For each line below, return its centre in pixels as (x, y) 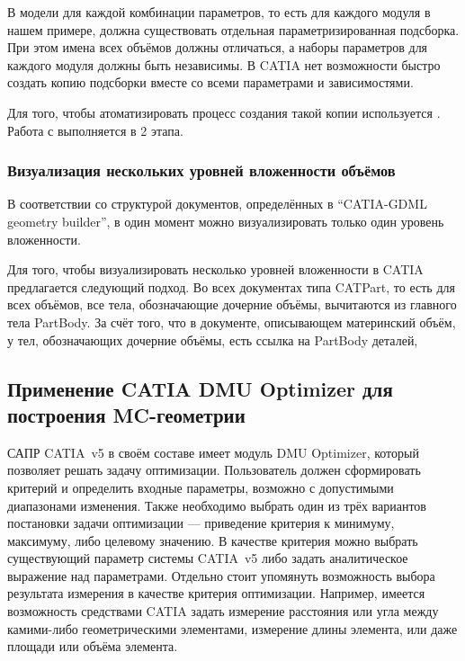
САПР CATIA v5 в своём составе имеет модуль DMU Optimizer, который (213, 452)
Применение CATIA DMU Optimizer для (200, 388)
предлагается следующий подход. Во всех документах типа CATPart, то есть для (231, 286)
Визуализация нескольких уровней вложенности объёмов (201, 170)
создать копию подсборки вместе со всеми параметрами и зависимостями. (210, 82)
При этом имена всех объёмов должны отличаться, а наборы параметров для (218, 47)
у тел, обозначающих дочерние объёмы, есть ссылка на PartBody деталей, (213, 339)
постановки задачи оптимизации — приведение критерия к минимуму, (201, 523)
